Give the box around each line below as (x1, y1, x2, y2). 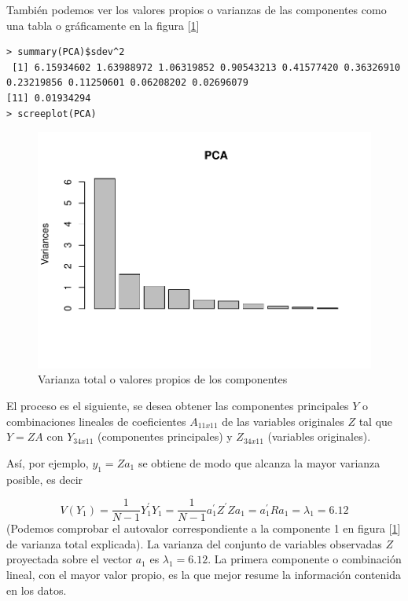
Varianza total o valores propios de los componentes (38, 371, 288, 387)
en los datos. (6, 581, 67, 598)
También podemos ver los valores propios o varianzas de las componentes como (6, 2, 387, 17)
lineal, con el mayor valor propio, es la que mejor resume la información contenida (6, 566, 402, 582)
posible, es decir (6, 471, 83, 487)
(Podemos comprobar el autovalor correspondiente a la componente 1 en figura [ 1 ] (6, 520, 401, 537)
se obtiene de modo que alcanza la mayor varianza (138, 454, 380, 471)
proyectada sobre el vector (6, 551, 133, 567)
